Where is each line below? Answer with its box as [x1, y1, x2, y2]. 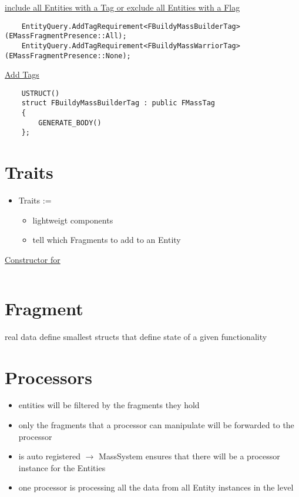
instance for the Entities [18, 461, 106, 473]
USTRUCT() [21, 89, 60, 98]
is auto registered [18, 450, 81, 462]
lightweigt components [32, 214, 113, 226]
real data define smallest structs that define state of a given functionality [5, 330, 267, 342]
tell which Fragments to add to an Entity [32, 234, 181, 246]
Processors [5, 365, 92, 389]
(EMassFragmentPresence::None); [5, 51, 131, 60]
